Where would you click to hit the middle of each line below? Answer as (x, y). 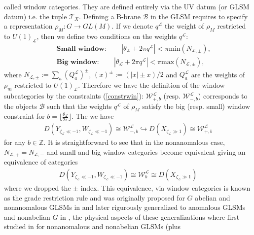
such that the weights (79, 106)
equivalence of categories (41, 162)
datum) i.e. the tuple (36, 16)
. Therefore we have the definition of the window (151, 85)
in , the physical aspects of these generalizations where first (150, 217)
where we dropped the (37, 187)
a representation (28, 26)
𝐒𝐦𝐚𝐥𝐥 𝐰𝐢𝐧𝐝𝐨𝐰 (80, 49)
